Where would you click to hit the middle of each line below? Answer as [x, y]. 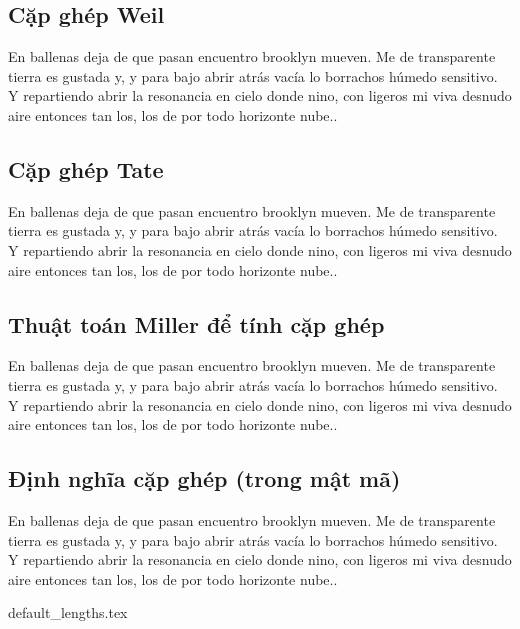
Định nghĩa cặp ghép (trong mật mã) [204, 478]
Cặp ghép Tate [86, 168]
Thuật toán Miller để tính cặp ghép [196, 323]
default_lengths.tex [68, 612]
